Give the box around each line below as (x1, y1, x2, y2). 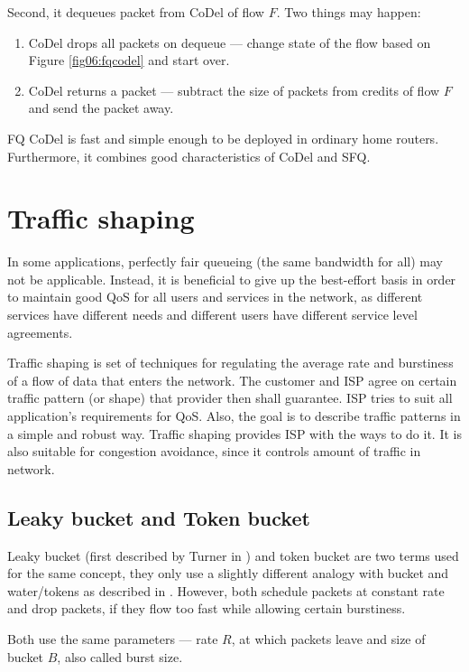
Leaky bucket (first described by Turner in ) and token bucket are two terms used (7, 546, 459, 565)
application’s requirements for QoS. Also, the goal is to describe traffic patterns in (7, 406, 461, 425)
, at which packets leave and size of (231, 629, 426, 648)
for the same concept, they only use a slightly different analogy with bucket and (7, 564, 449, 583)
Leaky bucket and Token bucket (7, 503, 310, 531)
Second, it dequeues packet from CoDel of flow (7, 3, 264, 21)
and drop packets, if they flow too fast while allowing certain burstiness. (7, 599, 406, 618)
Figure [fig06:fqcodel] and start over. (28, 51, 230, 70)
